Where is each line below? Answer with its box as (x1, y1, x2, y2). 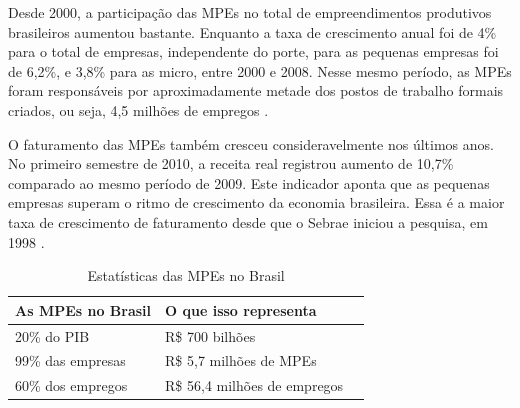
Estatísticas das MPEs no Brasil (87, 265, 285, 286)
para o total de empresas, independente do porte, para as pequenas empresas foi (8, 41, 499, 62)
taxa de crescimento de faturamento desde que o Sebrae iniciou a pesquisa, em (8, 211, 488, 232)
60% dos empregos (15, 375, 128, 396)
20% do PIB (15, 325, 90, 346)
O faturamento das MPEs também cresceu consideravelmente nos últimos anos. (8, 133, 494, 154)
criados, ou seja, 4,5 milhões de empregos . (8, 99, 269, 120)
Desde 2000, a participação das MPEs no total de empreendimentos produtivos (8, 2, 492, 22)
